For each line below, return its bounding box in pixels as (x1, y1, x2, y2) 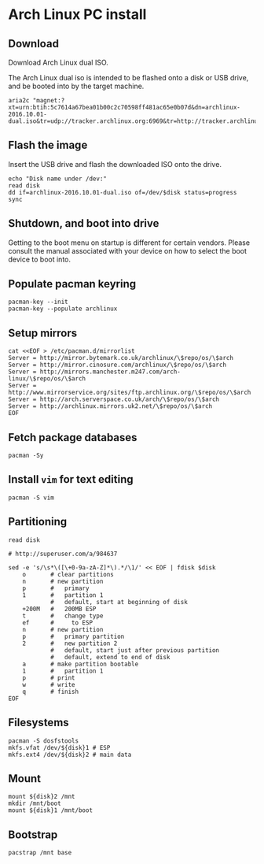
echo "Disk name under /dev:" (8, 175, 108, 183)
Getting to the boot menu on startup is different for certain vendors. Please (8, 238, 250, 247)
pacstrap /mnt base (8, 849, 72, 857)
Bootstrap (8, 828, 58, 841)
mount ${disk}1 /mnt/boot (8, 807, 93, 814)
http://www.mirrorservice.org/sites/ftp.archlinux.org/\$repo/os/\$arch (8, 388, 251, 397)
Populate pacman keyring (8, 277, 137, 291)
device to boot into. (8, 254, 71, 264)
